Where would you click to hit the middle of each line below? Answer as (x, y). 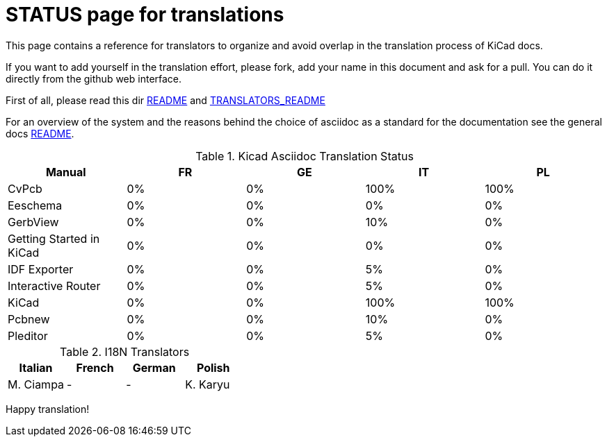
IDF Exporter (41, 269)
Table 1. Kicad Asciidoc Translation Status (305, 156)
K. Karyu (208, 384)
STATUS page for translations (145, 15)
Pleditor (28, 335)
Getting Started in (54, 238)
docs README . (40, 133)
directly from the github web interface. (94, 78)
